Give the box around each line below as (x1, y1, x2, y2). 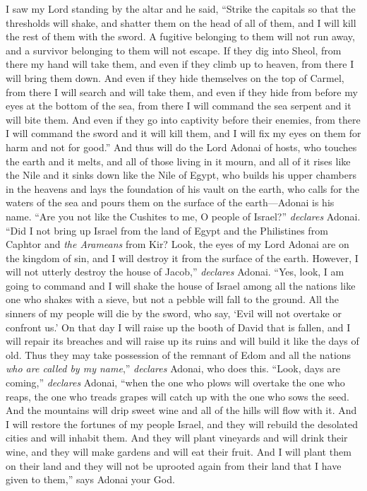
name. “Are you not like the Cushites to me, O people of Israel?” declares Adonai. (6, 208, 361, 223)
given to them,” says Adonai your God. (6, 472, 175, 487)
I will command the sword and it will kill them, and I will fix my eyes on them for (6, 126, 361, 141)
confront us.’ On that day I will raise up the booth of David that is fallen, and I (6, 319, 351, 334)
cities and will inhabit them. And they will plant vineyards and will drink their (6, 430, 348, 445)
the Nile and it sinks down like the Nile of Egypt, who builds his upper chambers (6, 167, 356, 182)
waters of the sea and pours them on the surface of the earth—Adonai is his (6, 195, 335, 210)
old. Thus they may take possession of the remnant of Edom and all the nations (6, 347, 351, 362)
